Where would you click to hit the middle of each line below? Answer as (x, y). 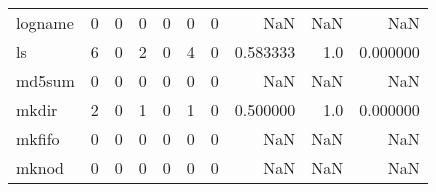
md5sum (45, 80)
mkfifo (38, 138)
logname (45, 22)
